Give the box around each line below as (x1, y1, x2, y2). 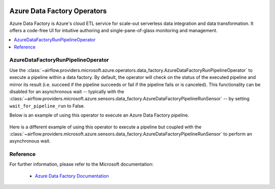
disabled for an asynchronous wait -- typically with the (9, 89, 124, 94)
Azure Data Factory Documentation (35, 173, 109, 179)
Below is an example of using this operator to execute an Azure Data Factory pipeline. (9, 112, 189, 118)
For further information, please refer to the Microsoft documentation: (9, 161, 154, 168)
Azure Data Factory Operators (9, 7, 107, 15)
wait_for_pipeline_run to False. (9, 102, 85, 109)
